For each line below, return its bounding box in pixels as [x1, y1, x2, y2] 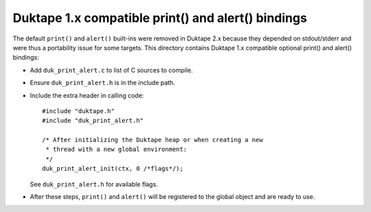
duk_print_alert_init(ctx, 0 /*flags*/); [42, 165, 183, 173]
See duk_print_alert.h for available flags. [30, 180, 158, 188]
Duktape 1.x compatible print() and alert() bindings [12, 10, 307, 25]
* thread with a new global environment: [45, 145, 188, 154]
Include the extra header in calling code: [30, 91, 144, 99]
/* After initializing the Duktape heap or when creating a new [42, 136, 264, 144]
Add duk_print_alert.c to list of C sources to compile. [30, 66, 193, 74]
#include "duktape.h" [42, 107, 115, 115]
